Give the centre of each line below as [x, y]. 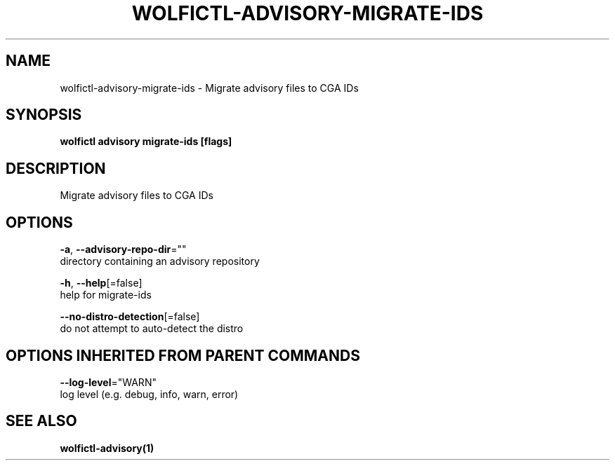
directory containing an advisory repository [160, 261]
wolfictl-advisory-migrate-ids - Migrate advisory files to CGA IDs [209, 88]
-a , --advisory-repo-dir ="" [123, 249]
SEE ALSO [41, 421]
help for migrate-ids [106, 295]
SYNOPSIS [44, 115]
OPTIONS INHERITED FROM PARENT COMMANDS [183, 355]
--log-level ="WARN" [108, 382]
